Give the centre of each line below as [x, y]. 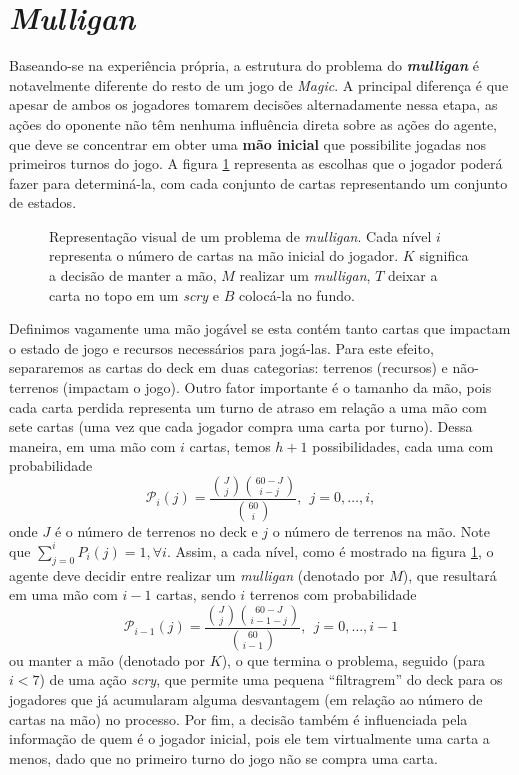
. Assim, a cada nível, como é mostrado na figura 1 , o [330, 550]
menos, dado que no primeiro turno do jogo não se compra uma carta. [223, 757]
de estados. [43, 202]
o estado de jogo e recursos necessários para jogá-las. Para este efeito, [221, 347]
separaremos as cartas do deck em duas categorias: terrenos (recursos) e [228, 367]
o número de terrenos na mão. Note [381, 530]
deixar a [412, 275]
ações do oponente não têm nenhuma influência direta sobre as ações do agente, [253, 123]
